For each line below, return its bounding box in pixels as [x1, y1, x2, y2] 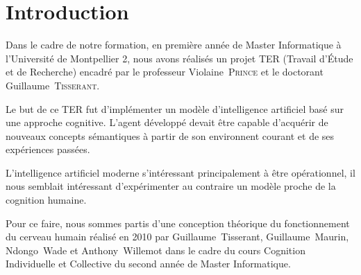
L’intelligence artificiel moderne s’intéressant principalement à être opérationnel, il [6, 165, 355, 179]
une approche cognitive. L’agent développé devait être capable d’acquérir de [6, 115, 328, 130]
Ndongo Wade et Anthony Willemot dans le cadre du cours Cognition [6, 242, 305, 257]
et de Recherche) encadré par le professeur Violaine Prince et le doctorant [6, 64, 324, 79]
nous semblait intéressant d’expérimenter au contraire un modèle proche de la [6, 179, 336, 193]
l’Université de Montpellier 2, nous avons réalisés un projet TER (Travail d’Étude [6, 51, 353, 65]
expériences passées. [6, 142, 90, 157]
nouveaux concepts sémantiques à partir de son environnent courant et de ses [6, 128, 335, 143]
